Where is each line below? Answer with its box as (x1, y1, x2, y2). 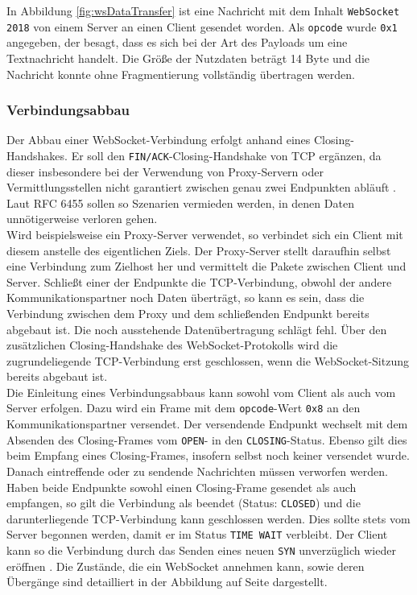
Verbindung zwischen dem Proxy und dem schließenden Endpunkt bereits (6, 304, 370, 321)
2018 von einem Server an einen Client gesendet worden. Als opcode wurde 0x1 (6, 18, 398, 35)
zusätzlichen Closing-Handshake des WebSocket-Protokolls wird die (6, 337, 338, 353)
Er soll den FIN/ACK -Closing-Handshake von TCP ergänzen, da (71, 147, 382, 163)
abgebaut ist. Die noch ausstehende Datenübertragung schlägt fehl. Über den (6, 320, 387, 337)
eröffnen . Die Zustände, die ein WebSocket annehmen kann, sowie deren (6, 557, 365, 574)
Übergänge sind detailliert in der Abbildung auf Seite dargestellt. (6, 573, 328, 590)
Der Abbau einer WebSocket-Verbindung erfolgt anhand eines (6, 131, 311, 148)
